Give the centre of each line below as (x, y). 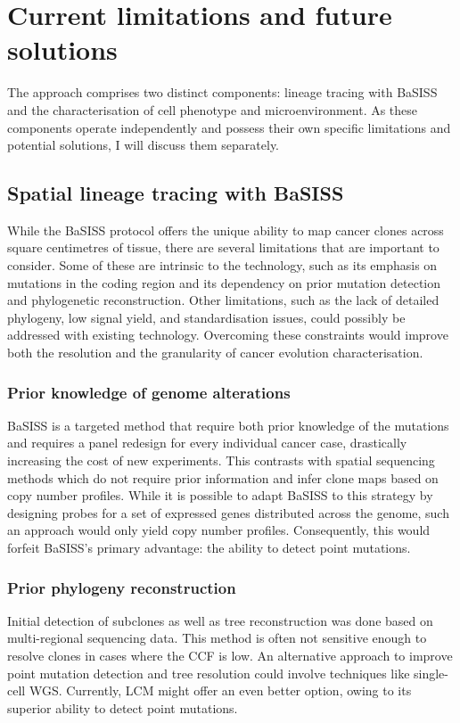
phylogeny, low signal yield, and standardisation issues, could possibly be (206, 317)
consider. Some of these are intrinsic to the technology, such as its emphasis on (222, 265)
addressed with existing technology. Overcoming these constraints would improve (228, 335)
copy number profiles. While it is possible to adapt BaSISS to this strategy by (220, 495)
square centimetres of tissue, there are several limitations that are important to (223, 247)
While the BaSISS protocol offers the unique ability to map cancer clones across (226, 230)
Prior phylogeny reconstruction (122, 587)
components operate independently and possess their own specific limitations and (229, 127)
